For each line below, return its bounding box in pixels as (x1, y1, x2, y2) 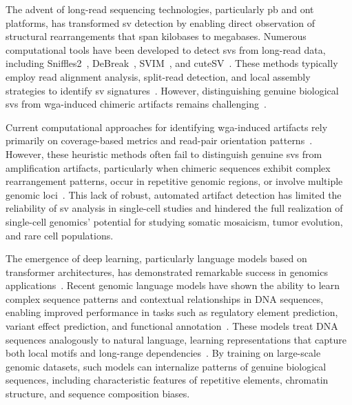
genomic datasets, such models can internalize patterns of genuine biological (6, 359, 327, 373)
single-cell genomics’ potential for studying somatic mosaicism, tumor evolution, (6, 214, 343, 228)
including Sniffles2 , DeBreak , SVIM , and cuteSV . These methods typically (6, 56, 338, 70)
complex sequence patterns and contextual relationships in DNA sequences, (6, 291, 324, 306)
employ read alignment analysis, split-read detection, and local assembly (6, 69, 311, 83)
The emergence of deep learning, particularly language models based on (6, 251, 307, 266)
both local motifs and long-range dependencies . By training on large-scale (6, 346, 321, 360)
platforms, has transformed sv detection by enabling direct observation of (6, 15, 315, 30)
